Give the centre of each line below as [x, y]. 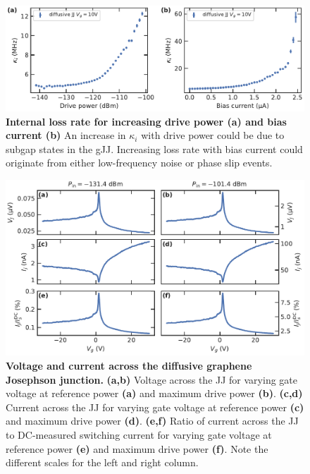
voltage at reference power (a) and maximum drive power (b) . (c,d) [154, 393]
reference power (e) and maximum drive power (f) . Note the [137, 448]
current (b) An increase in [66, 135]
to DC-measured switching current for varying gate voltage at [139, 435]
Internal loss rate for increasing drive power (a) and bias [146, 121]
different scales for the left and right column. [102, 462]
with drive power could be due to [213, 135]
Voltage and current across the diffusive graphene [129, 366]
